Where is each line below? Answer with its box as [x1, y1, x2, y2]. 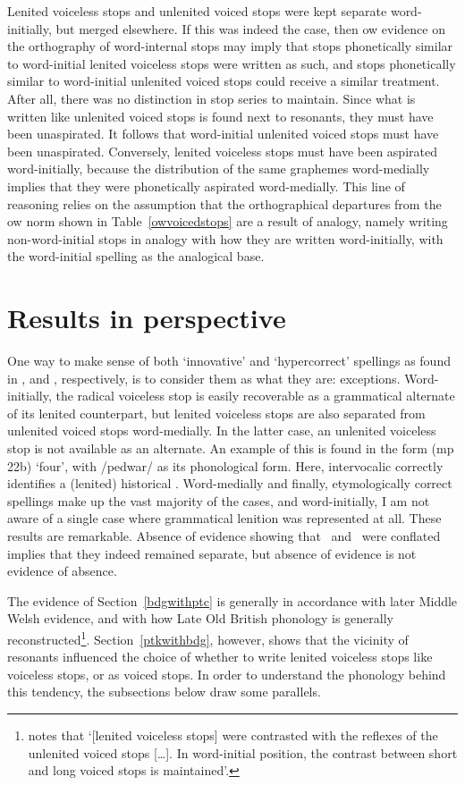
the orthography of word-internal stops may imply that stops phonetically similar [7, 37, 453, 55]
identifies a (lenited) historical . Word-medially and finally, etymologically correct [7, 474, 452, 493]
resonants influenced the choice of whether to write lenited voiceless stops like [7, 647, 433, 666]
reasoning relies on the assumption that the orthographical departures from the [7, 194, 442, 213]
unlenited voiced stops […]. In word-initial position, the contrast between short [28, 743, 458, 762]
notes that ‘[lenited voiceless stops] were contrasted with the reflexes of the [28, 725, 438, 744]
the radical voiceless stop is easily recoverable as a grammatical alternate [55, 386, 455, 405]
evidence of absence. [7, 561, 117, 580]
